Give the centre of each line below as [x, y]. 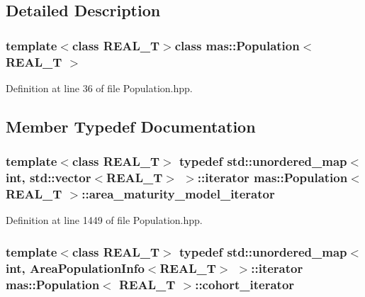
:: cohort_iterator [245, 284]
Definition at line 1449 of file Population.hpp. [104, 220]
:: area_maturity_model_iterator [178, 194]
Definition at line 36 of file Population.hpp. [99, 88]
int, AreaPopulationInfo [75, 268]
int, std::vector [49, 178]
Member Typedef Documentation [131, 126]
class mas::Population [237, 45]
